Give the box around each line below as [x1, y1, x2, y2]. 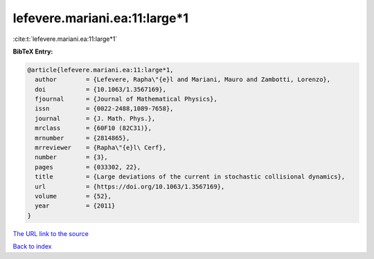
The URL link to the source [12, 229, 89, 237]
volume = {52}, [35, 192, 112, 200]
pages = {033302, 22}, [35, 163, 141, 171]
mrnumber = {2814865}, [35, 134, 130, 142]
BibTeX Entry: [12, 47, 53, 56]
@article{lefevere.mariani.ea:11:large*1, [27, 66, 174, 74]
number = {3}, [35, 153, 109, 161]
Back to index [12, 242, 52, 251]
